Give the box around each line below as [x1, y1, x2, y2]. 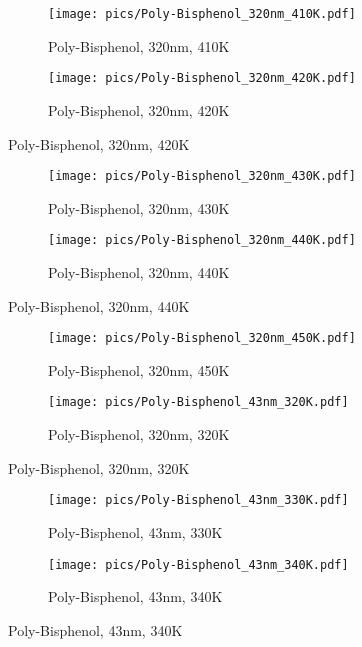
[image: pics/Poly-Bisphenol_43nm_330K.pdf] [48, 493, 349, 508]
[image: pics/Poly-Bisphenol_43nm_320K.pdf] [48, 395, 349, 410]
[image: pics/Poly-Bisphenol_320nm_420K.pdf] [48, 71, 356, 86]
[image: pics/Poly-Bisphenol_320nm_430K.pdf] [48, 169, 356, 184]
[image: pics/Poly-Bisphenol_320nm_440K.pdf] [48, 233, 356, 248]
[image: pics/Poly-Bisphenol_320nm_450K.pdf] [48, 331, 356, 346]
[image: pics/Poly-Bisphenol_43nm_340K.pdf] [48, 557, 349, 572]
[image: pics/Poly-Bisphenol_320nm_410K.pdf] [48, 7, 356, 21]
